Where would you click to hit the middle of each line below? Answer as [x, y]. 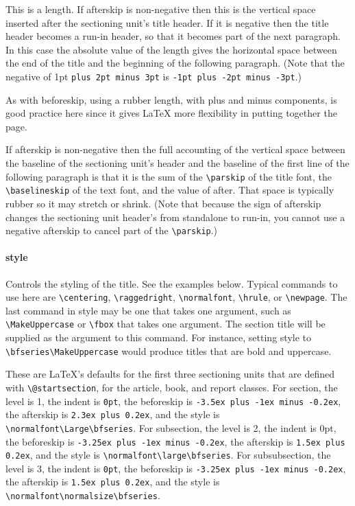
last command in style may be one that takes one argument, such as [148, 310]
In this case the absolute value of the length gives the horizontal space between [171, 49]
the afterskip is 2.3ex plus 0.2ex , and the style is [113, 414]
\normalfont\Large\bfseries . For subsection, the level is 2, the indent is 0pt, [171, 427]
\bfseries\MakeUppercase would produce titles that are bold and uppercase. [169, 350]
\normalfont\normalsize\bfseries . [83, 495]
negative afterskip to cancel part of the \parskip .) [112, 230]
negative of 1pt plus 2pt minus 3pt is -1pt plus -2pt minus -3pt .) [154, 76]
